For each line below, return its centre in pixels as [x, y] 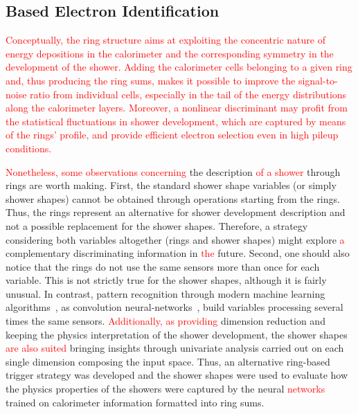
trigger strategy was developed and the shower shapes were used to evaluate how [177, 375]
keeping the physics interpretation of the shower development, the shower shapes [177, 334]
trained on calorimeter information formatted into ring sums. [135, 402]
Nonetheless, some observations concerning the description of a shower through [173, 171]
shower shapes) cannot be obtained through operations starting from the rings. [173, 198]
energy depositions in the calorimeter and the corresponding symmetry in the [170, 53]
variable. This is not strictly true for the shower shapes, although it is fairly [166, 280]
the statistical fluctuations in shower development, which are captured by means [176, 121]
